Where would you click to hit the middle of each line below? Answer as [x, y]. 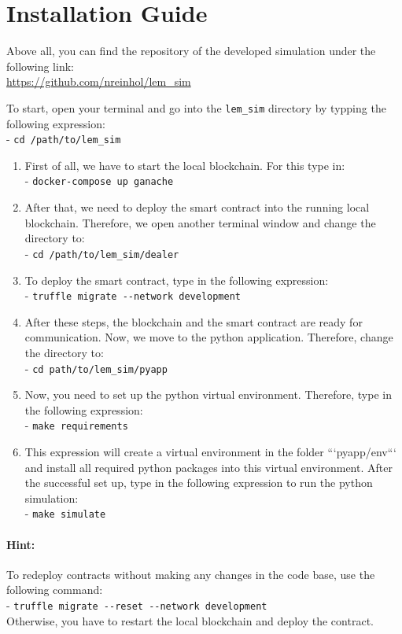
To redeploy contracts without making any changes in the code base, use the [191, 574]
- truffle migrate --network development [133, 295]
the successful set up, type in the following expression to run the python [199, 483]
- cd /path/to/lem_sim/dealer [102, 253]
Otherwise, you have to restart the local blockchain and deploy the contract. [190, 620]
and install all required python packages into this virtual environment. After [208, 467]
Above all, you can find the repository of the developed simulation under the [191, 51]
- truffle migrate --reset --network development [137, 605]
